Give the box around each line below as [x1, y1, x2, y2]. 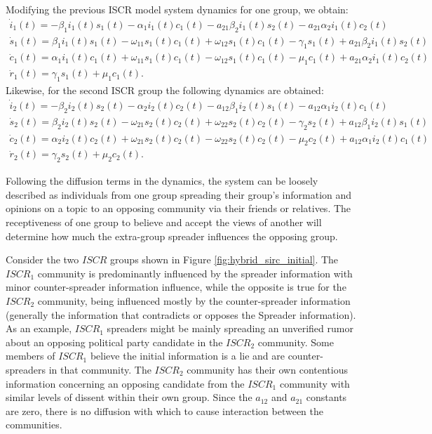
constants [306, 390, 347, 405]
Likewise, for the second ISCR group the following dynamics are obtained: [6, 83, 324, 98]
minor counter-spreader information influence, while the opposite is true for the [6, 280, 346, 294]
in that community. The [48, 362, 151, 376]
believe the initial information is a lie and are [90, 348, 285, 363]
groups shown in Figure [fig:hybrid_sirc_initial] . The [110, 252, 339, 267]
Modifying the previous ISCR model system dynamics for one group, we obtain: [6, 2, 349, 16]
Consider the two [6, 252, 79, 267]
